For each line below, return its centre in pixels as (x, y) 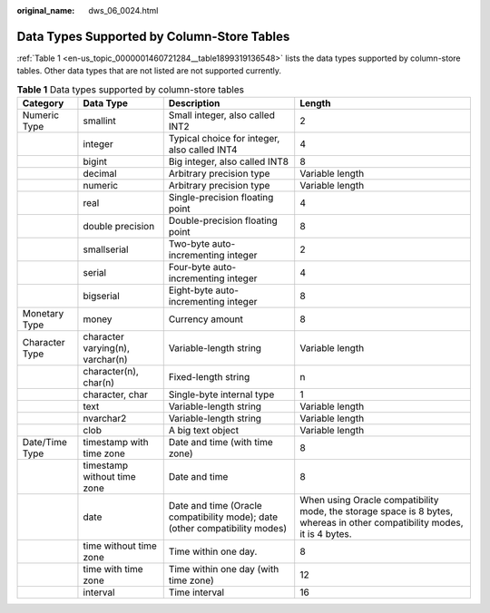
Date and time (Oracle (215, 506)
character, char (116, 394)
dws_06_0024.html (123, 10)
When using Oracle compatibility (369, 501)
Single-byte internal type (221, 394)
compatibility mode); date (223, 517)
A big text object (204, 431)
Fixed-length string (209, 377)
